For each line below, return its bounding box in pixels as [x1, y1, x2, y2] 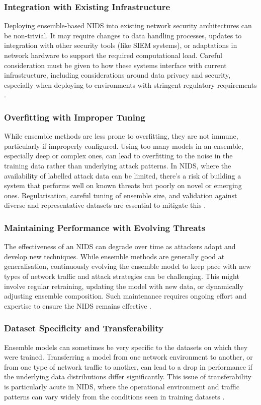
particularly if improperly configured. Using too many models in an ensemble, [4, 140, 243, 151]
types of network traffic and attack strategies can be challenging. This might [4, 270, 239, 281]
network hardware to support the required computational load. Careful [4, 50, 223, 60]
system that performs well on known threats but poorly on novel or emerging [4, 180, 242, 191]
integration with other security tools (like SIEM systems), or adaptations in [4, 40, 237, 50]
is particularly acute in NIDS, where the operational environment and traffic [4, 381, 239, 391]
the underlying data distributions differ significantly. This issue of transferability [4, 371, 251, 382]
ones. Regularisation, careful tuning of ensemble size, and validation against [4, 190, 237, 200]
